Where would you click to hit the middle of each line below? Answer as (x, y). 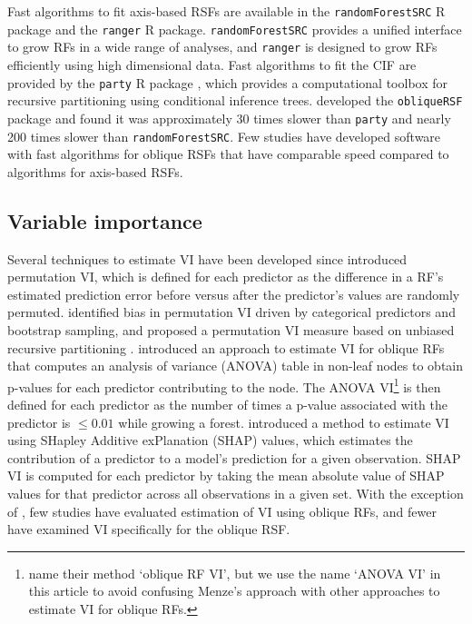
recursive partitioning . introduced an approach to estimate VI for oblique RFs (226, 347)
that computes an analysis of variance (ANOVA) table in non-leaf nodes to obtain (236, 366)
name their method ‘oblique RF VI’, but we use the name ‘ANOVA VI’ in (235, 573)
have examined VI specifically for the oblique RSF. (149, 529)
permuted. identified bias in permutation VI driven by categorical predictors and (231, 312)
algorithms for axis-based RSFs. (95, 171)
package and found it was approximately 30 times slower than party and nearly (229, 118)
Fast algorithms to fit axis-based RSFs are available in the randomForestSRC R (226, 11)
